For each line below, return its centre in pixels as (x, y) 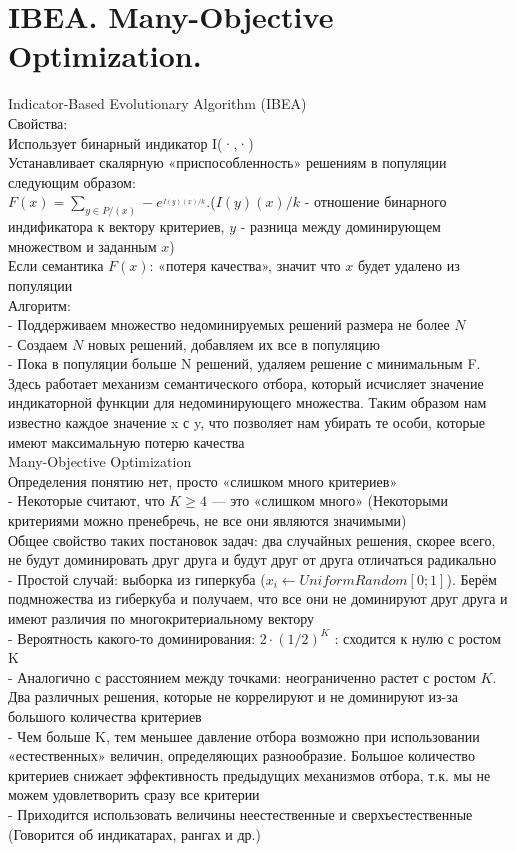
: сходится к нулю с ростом (417, 637)
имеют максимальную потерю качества (126, 441)
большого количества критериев (105, 715)
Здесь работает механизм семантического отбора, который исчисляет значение (246, 382)
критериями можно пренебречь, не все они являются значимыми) (207, 520)
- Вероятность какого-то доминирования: (132, 637)
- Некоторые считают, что (86, 500)
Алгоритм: (39, 304)
